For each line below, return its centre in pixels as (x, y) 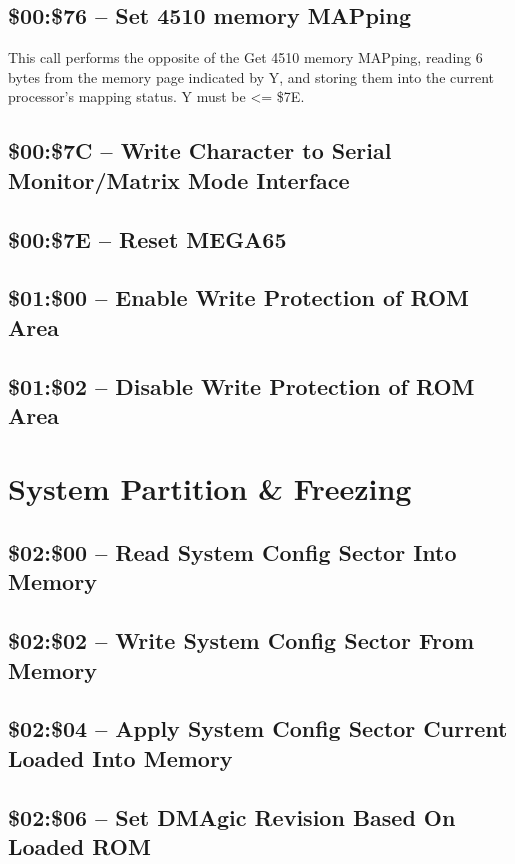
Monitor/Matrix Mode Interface (179, 179)
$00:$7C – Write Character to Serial (200, 150)
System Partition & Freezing (210, 488)
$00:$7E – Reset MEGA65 (147, 238)
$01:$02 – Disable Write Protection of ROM (241, 385)
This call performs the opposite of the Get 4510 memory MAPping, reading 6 (245, 57)
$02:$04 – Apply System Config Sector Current (258, 728)
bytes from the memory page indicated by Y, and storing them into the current (251, 76)
